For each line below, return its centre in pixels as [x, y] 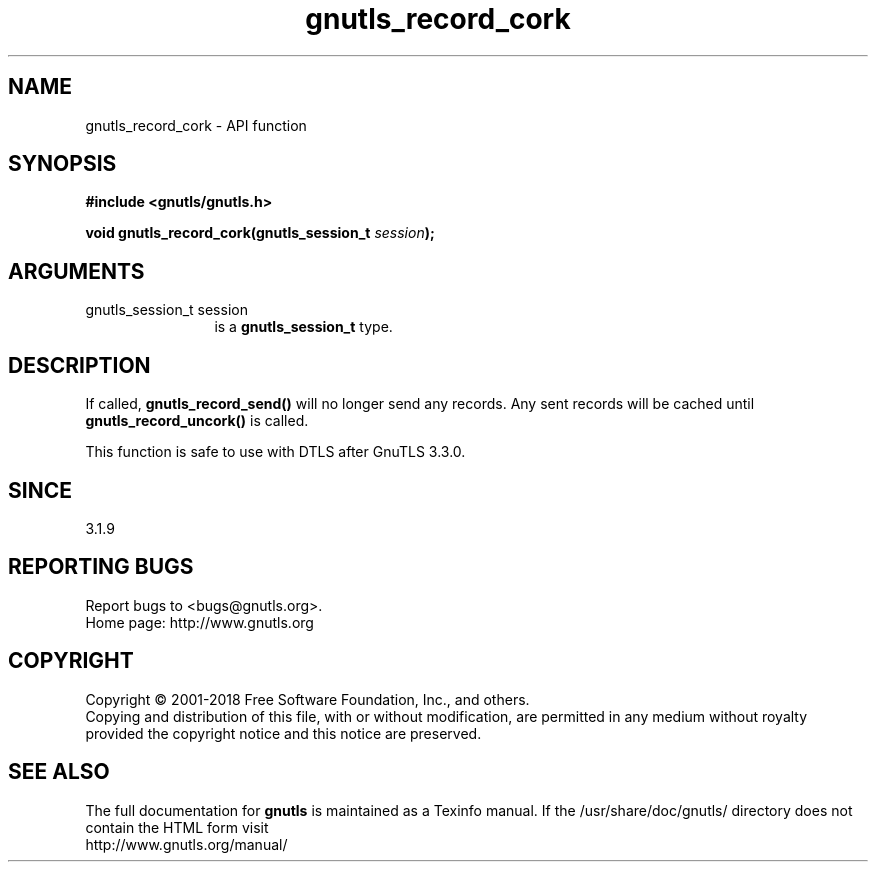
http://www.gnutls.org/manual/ [186, 844]
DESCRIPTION [79, 365]
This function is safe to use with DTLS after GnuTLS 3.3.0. [275, 452]
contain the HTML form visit [177, 827]
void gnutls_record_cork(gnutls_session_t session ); [260, 233]
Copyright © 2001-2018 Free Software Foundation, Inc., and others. [307, 699]
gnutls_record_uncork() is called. [197, 421]
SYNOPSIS [62, 164]
